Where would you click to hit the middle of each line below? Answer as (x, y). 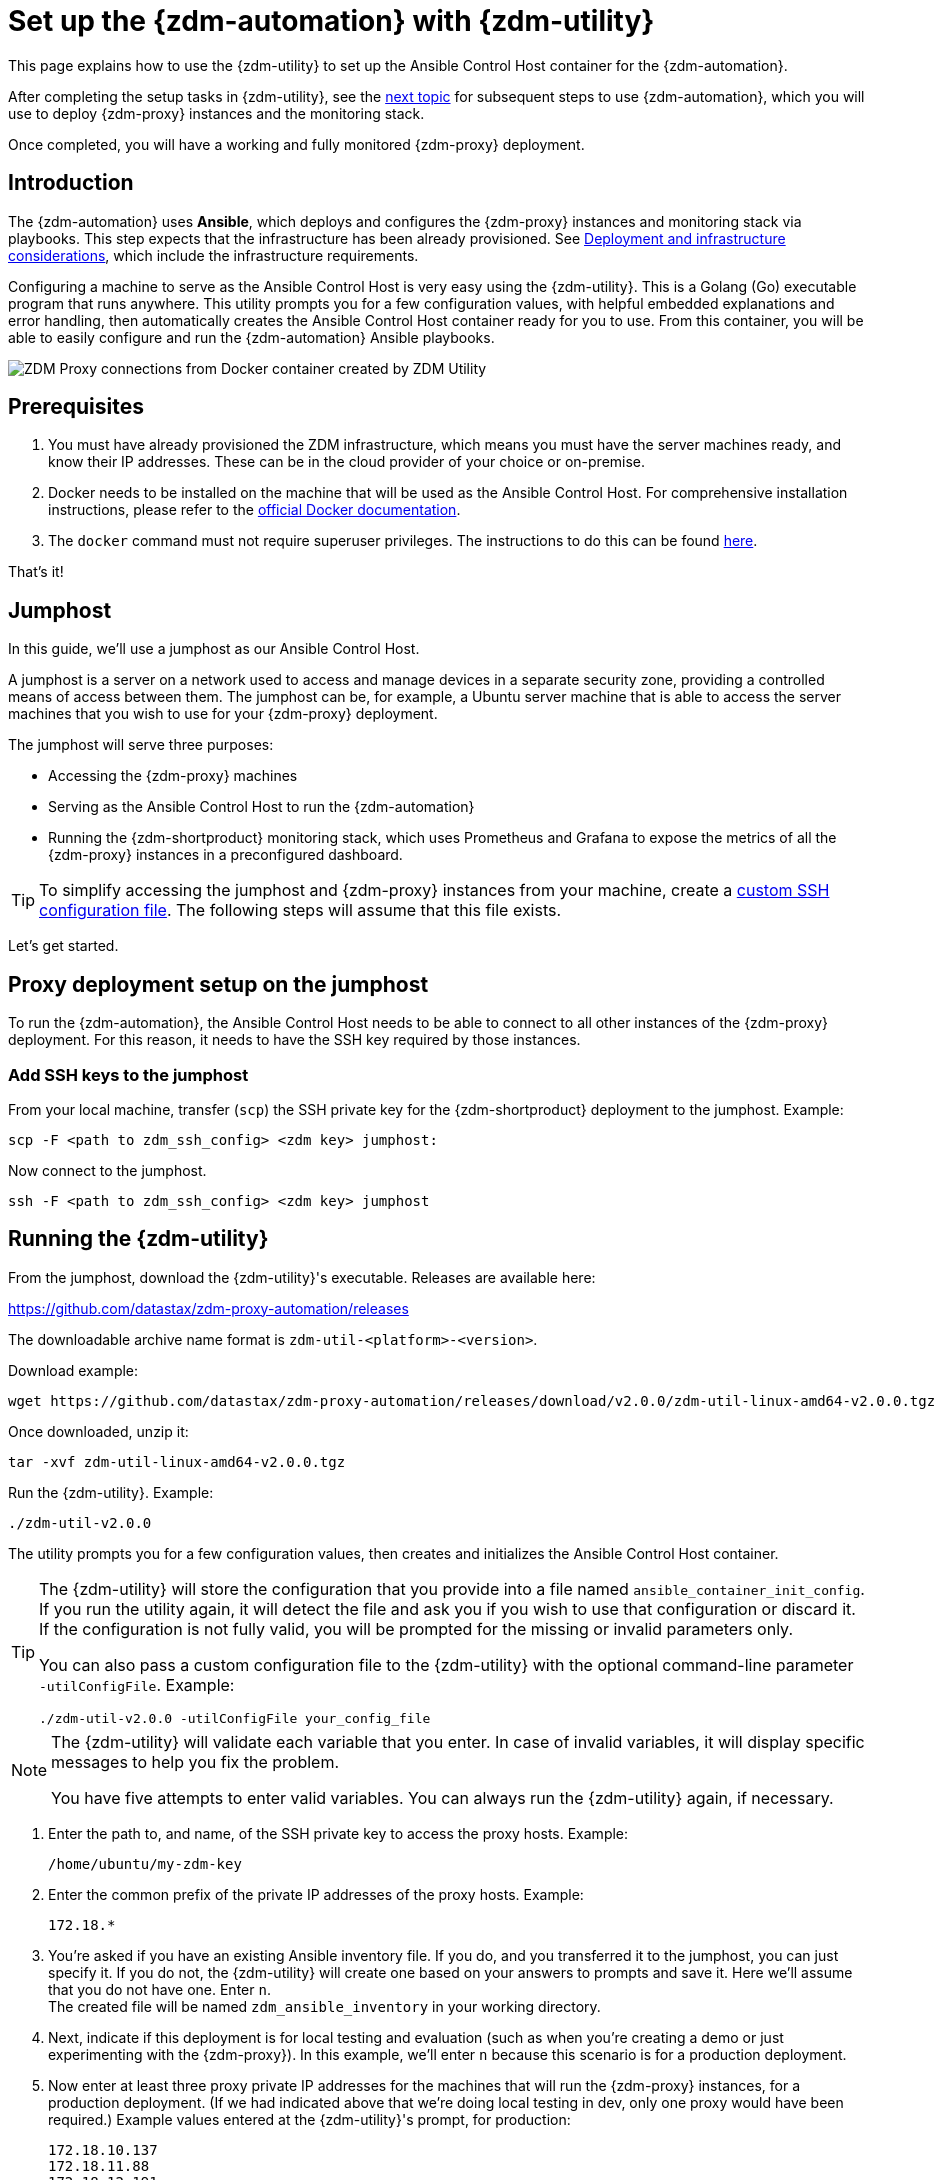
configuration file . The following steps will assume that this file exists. (300, 910)
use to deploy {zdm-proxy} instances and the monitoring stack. (216, 113)
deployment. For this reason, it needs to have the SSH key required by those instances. (294, 1040)
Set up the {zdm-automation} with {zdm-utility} (331, 21)
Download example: (73, 1370)
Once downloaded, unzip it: (98, 1431)
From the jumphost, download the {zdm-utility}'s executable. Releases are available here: (302, 1277)
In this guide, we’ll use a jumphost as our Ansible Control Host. (214, 649)
